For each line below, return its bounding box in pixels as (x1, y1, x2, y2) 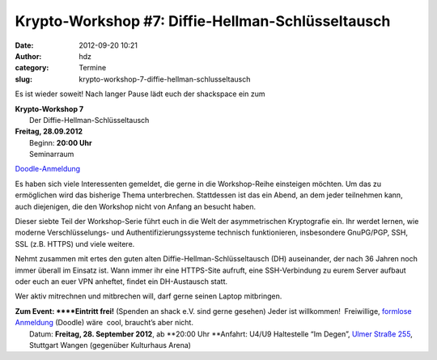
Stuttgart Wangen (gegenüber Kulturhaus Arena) (29, 340, 192, 349)
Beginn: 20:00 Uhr (29, 138, 92, 147)
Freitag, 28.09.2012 (15, 126, 83, 137)
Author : (15, 51, 42, 61)
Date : (15, 40, 34, 50)
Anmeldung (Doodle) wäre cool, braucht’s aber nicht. (15, 318, 194, 328)
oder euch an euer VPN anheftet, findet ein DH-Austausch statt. (15, 276, 228, 286)
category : (15, 63, 49, 73)
